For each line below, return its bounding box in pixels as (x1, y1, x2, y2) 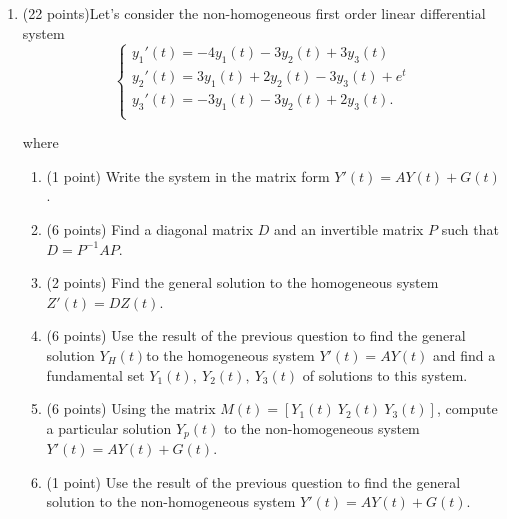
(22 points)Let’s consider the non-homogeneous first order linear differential (22, 3, 486, 23)
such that (441, 219, 499, 240)
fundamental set (46, 364, 145, 385)
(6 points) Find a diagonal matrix (46, 219, 254, 240)
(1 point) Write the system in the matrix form (46, 165, 330, 186)
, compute (436, 398, 498, 419)
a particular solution (46, 417, 172, 438)
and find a (432, 345, 496, 366)
